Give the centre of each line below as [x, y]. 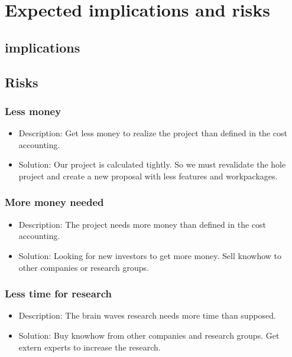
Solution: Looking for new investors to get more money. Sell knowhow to [150, 255]
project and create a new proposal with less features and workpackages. [148, 176]
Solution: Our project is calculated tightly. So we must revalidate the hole [152, 164]
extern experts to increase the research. [90, 347]
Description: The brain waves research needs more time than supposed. [147, 315]
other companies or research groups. [84, 267]
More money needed [54, 202]
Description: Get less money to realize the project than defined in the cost [153, 133]
